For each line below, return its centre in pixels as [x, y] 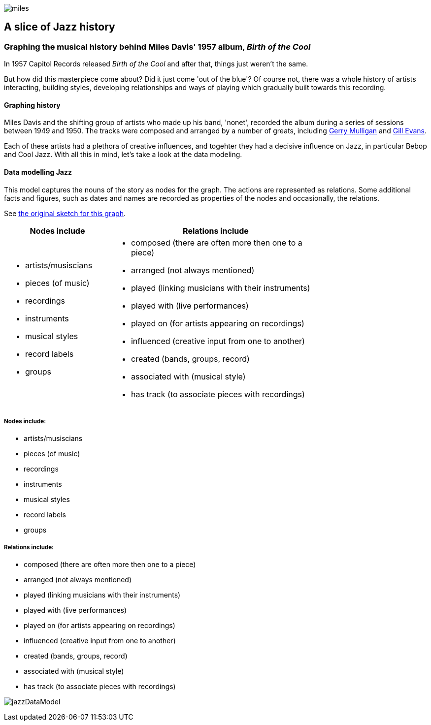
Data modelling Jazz [38, 172]
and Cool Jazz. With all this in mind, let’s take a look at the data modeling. [123, 155]
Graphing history [32, 105]
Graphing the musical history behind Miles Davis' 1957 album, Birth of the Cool [157, 47]
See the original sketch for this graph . [65, 213]
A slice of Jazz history [60, 27]
